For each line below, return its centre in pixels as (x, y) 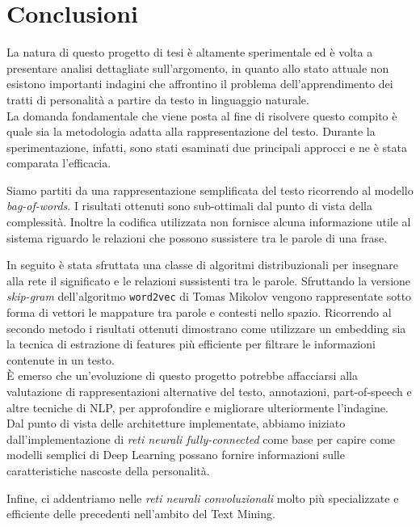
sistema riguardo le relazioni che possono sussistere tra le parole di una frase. (197, 237)
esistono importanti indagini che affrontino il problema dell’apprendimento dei (200, 84)
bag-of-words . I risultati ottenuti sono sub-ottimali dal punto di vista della (189, 206)
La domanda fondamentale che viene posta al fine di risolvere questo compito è (202, 115)
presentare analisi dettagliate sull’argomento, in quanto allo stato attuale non (198, 67)
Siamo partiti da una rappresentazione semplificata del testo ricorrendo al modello (210, 190)
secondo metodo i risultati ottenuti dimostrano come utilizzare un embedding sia (206, 328)
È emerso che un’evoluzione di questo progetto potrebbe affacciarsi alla (182, 375)
